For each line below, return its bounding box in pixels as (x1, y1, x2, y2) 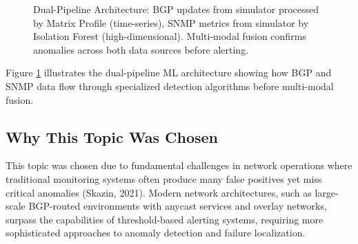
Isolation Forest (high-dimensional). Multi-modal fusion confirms (33, 29, 306, 43)
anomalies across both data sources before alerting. (33, 42, 249, 56)
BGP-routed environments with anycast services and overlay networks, (28, 199, 327, 213)
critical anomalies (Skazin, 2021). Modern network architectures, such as (6, 185, 312, 199)
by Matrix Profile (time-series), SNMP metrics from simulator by (33, 15, 309, 30)
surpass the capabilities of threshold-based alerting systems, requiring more (6, 212, 324, 226)
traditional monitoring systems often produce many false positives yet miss (6, 171, 322, 186)
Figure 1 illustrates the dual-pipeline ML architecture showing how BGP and (6, 65, 332, 80)
